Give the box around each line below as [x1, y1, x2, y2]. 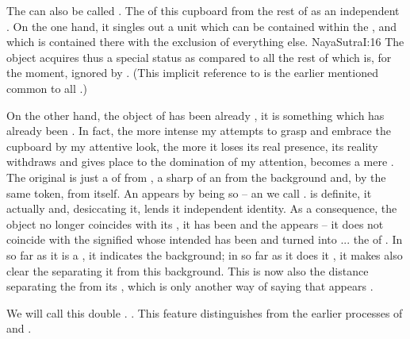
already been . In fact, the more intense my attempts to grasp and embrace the [6, 122, 391, 139]
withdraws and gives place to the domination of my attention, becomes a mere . [6, 153, 394, 170]
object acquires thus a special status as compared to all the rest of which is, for [6, 48, 392, 65]
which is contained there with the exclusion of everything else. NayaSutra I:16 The [6, 33, 404, 50]
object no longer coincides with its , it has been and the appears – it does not [6, 215, 384, 232]
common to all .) [6, 79, 87, 96]
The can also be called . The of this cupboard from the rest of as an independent [6, 2, 400, 18]
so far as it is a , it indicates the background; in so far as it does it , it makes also [6, 246, 403, 263]
